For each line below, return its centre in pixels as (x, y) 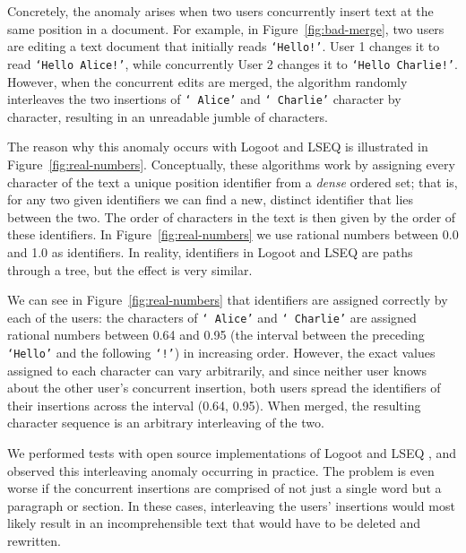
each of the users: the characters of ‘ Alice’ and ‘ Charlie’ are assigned (212, 317)
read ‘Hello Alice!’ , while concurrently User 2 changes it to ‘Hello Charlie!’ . (233, 63)
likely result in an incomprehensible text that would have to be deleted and (214, 523)
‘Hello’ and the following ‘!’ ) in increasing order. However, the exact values (221, 352)
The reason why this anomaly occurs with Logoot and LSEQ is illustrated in (218, 147)
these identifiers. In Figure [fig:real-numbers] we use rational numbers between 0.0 (233, 234)
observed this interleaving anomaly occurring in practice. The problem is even (221, 470)
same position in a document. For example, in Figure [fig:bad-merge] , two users (226, 28)
